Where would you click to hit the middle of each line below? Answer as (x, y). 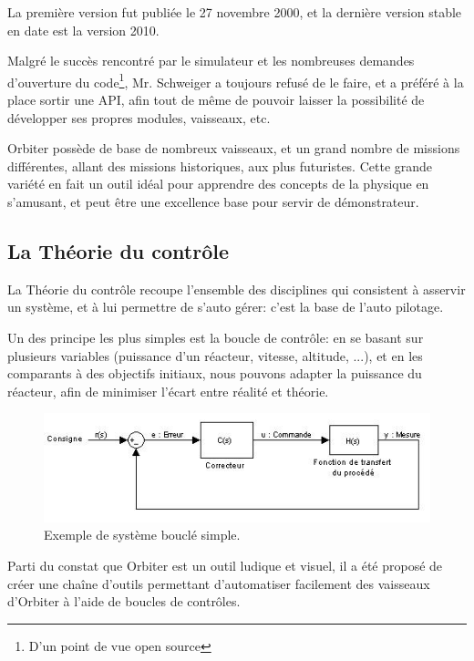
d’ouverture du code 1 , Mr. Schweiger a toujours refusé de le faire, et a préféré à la (236, 80)
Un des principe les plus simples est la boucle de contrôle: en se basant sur (216, 337)
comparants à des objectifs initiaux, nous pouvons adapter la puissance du (215, 373)
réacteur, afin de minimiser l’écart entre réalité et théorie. (168, 391)
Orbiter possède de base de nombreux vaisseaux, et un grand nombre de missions (234, 148)
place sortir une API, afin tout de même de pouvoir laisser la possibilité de (216, 100)
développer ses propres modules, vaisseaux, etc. (139, 117)
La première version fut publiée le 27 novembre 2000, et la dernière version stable (235, 12)
